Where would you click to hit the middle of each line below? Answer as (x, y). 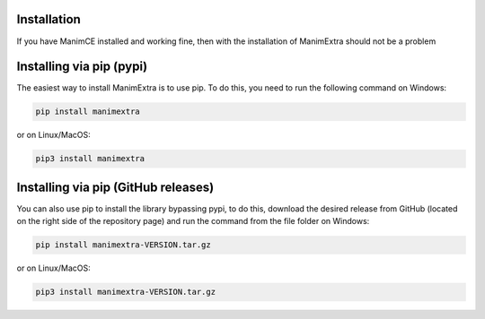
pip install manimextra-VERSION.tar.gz (123, 245)
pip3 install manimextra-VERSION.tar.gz (125, 292)
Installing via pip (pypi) (82, 67)
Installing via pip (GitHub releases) (115, 187)
